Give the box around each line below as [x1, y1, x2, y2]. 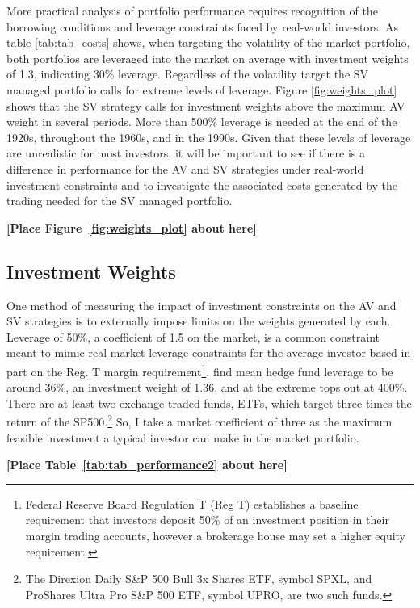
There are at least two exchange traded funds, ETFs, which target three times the [6, 394, 412, 411]
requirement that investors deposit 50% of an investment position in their [25, 511, 389, 528]
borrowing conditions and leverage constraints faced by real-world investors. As [6, 18, 398, 35]
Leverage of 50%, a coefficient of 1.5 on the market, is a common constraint [6, 328, 380, 345]
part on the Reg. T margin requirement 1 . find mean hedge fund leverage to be [6, 360, 393, 379]
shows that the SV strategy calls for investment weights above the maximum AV [6, 97, 405, 114]
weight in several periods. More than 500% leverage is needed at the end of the [6, 113, 397, 130]
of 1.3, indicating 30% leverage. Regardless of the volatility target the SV [6, 65, 369, 82]
